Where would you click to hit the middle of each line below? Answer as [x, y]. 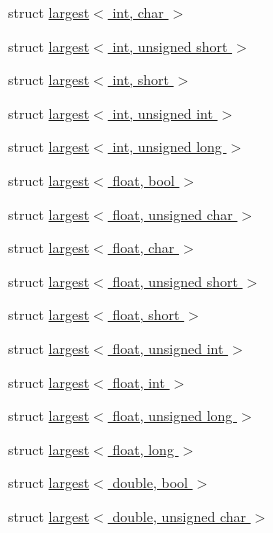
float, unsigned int [168, 347]
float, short [146, 314]
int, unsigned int [162, 112]
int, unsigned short [170, 45]
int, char [138, 12]
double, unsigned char [179, 515]
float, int [138, 381]
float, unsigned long [172, 415]
